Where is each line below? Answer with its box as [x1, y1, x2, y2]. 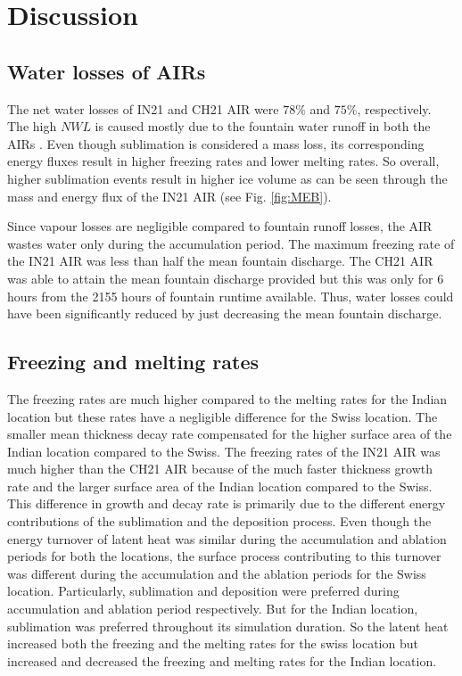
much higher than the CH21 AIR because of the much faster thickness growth [7, 459, 433, 478]
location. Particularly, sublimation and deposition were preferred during [7, 581, 400, 600]
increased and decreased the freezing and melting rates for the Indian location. [7, 651, 437, 670]
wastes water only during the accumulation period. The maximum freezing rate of [7, 234, 455, 252]
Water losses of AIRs [7, 57, 206, 85]
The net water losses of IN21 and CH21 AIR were [7, 99, 279, 118]
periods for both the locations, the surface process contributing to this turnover [7, 547, 441, 565]
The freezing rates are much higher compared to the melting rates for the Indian [7, 389, 448, 408]
